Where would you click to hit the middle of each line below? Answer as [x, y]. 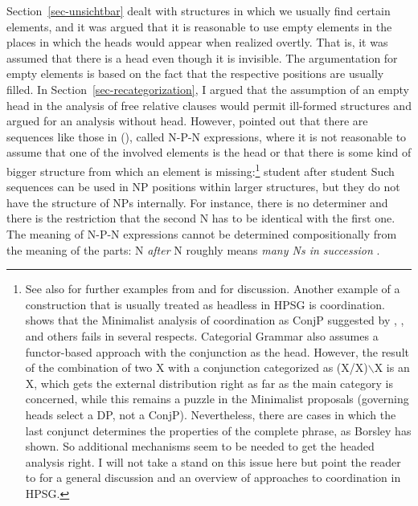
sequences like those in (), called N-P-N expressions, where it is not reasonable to [207, 136]
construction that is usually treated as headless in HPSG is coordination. [205, 304]
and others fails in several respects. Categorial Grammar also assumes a [202, 335]
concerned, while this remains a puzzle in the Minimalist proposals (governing [217, 399]
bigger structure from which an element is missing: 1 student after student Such [201, 169]
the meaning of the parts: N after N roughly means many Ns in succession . [193, 249]
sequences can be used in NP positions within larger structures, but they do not [203, 187]
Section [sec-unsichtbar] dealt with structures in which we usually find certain [199, 10]
